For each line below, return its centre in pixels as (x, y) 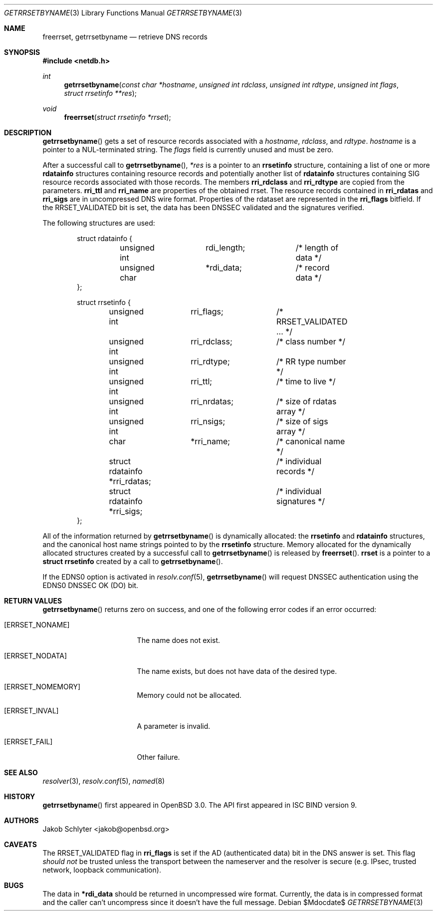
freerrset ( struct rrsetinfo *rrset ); (117, 117)
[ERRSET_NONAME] (37, 625)
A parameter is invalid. (174, 726)
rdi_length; (225, 248)
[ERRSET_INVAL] (31, 711)
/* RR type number (311, 361)
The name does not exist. (179, 640)
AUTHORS (21, 820)
